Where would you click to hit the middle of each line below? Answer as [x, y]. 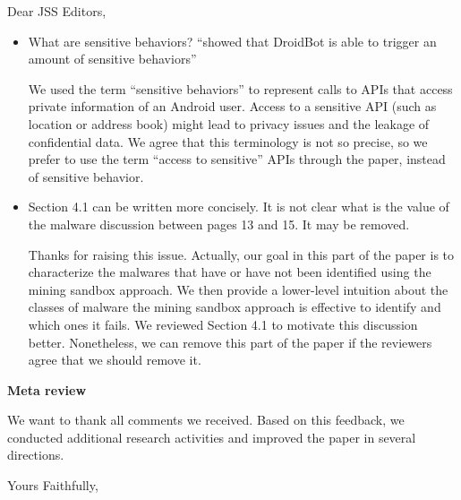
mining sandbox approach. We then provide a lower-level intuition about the [238, 289]
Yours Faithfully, [53, 485]
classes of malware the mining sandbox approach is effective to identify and [235, 307]
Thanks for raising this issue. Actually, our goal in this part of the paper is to [241, 254]
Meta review [47, 389]
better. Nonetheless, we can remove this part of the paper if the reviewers [230, 342]
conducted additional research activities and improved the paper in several [212, 437]
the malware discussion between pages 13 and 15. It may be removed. [219, 224]
